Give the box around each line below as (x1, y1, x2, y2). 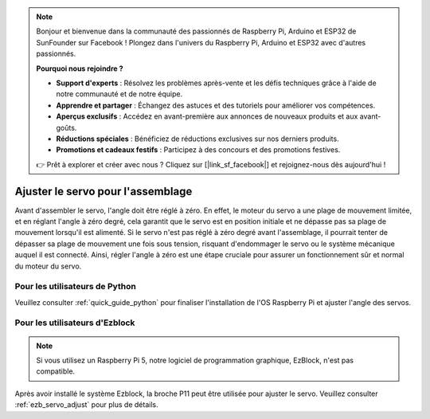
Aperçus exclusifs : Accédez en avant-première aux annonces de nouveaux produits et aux (56, 112, 358, 121)
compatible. (36, 366, 76, 376)
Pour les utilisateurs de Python (14, 281, 137, 292)
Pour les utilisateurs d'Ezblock (14, 317, 135, 328)
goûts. (56, 123, 77, 132)
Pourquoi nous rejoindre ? (36, 64, 123, 73)
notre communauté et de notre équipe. (56, 89, 183, 99)
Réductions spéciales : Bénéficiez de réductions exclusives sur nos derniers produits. (56, 134, 339, 143)
